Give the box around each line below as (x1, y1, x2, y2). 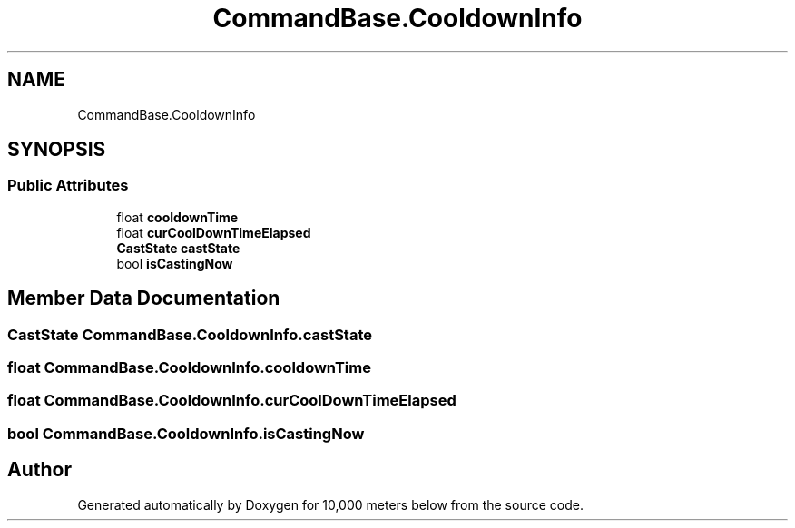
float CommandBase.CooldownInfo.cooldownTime (7, 358, 371, 377)
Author (7, 458, 72, 482)
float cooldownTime (116, 209, 239, 225)
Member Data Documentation (7, 287, 280, 310)
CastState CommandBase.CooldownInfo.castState (7, 325, 372, 344)
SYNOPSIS (7, 138, 106, 161)
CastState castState (116, 240, 240, 256)
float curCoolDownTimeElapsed (116, 224, 311, 240)
